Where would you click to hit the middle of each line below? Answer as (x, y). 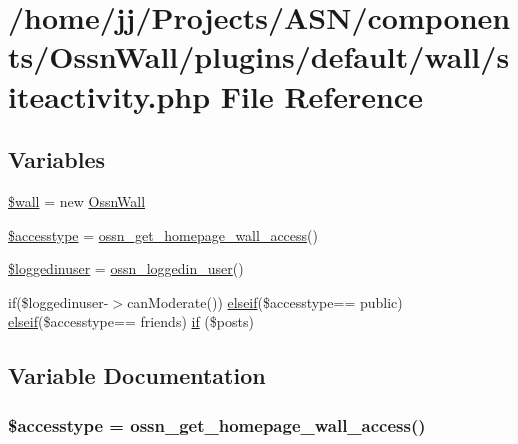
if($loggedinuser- (58, 301)
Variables (57, 159)
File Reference (321, 95)
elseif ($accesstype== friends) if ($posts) (131, 321)
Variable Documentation (137, 375)
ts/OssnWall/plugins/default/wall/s (259, 56)
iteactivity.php (109, 95)
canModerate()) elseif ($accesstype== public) (265, 301)
